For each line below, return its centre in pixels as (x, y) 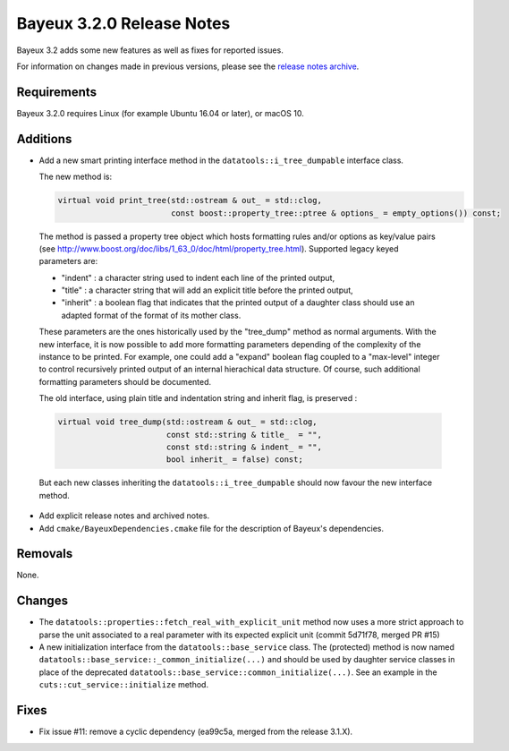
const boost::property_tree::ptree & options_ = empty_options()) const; (335, 213)
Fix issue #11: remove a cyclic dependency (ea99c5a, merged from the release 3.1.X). (196, 732)
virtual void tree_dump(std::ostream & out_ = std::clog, (187, 422)
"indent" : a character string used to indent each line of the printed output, (198, 277)
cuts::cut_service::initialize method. (124, 685)
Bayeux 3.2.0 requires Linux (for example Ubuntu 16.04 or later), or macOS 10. (160, 113)
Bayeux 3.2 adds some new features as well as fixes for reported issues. (150, 50)
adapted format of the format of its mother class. (151, 315)
